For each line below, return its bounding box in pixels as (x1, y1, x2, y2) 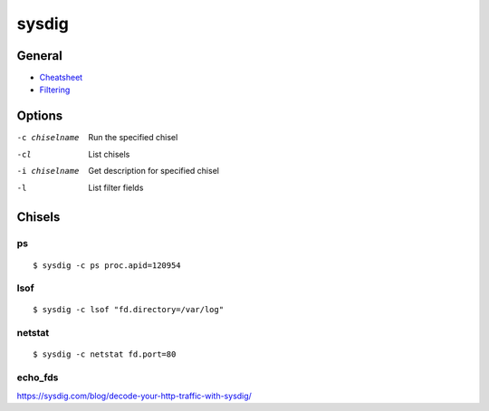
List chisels (88, 148, 130, 159)
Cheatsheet (39, 72, 83, 83)
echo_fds (16, 371, 59, 384)
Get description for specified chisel (88, 166, 219, 177)
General (16, 48, 63, 63)
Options (16, 109, 63, 124)
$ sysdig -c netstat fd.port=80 (33, 349, 177, 359)
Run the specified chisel (88, 132, 178, 143)
